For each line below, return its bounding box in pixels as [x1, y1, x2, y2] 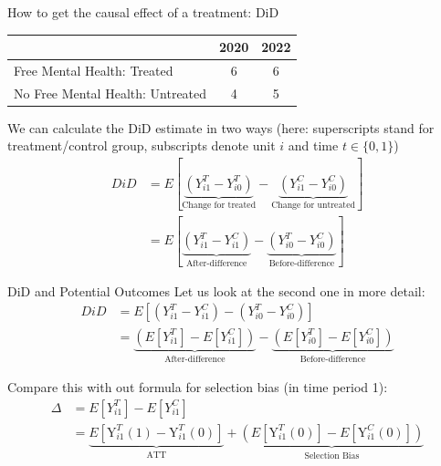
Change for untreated [271, 201, 355, 211]
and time [288, 136, 339, 155]
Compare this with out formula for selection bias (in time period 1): [7, 377, 388, 396]
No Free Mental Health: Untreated [14, 83, 207, 102]
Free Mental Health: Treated [14, 60, 173, 79]
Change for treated [182, 201, 257, 211]
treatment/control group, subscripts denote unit [7, 136, 276, 155]
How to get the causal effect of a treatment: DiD [7, 3, 279, 21]
